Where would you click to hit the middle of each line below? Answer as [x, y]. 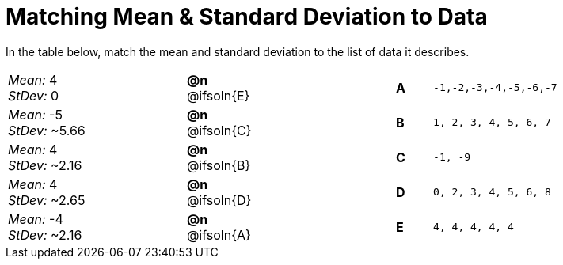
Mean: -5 [35, 114]
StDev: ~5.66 [47, 130]
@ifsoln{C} [219, 130]
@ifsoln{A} [219, 235]
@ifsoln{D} [219, 200]
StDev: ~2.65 [47, 200]
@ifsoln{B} [219, 165]
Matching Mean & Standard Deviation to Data [247, 17]
